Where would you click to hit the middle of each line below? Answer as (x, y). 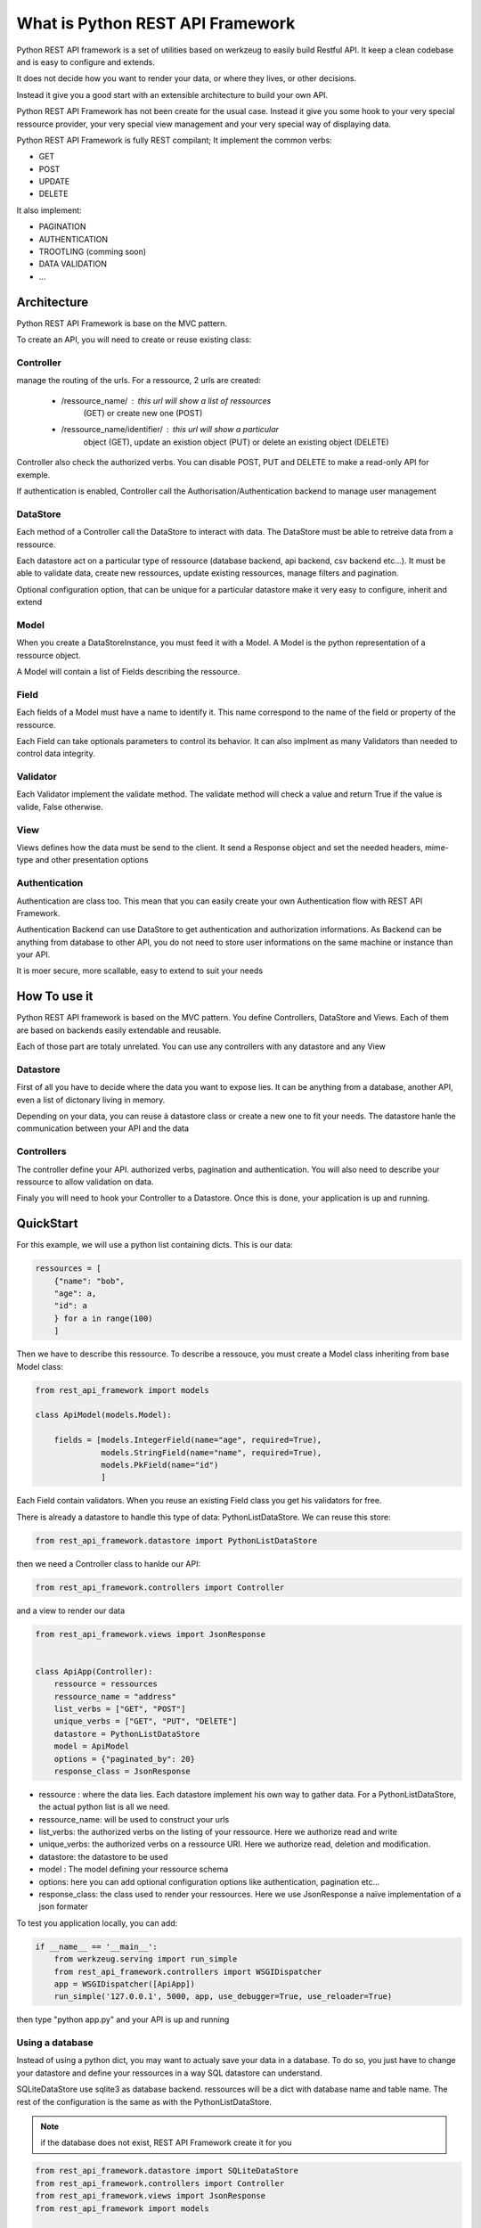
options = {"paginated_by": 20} (125, 1759)
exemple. (33, 475)
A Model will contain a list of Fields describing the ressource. (128, 671)
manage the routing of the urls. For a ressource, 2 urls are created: (139, 381)
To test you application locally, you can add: (97, 1923)
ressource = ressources (106, 1684)
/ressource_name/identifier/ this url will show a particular (170, 430)
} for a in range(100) (103, 1318)
